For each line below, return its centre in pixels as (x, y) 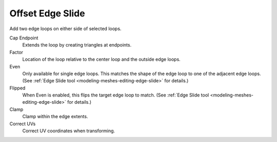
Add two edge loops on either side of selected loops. (65, 29)
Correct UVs (23, 124)
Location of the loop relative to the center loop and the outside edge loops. (101, 59)
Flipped (17, 88)
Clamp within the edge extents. (55, 116)
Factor (16, 52)
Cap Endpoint (24, 38)
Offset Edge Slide (47, 13)
